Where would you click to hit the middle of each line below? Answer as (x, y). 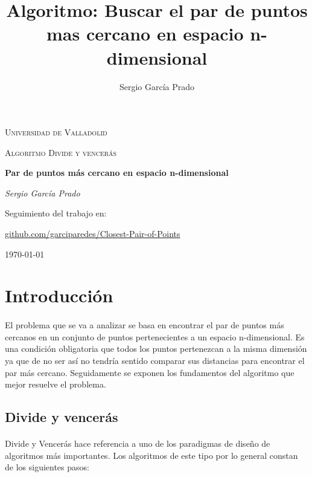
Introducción (59, 295)
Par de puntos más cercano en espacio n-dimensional (117, 173)
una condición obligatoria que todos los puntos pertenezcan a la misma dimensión (156, 349)
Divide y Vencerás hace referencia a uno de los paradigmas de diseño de (138, 443)
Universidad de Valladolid (56, 132)
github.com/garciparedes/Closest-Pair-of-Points (93, 234)
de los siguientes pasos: (47, 467)
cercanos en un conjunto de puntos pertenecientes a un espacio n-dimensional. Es (155, 336)
